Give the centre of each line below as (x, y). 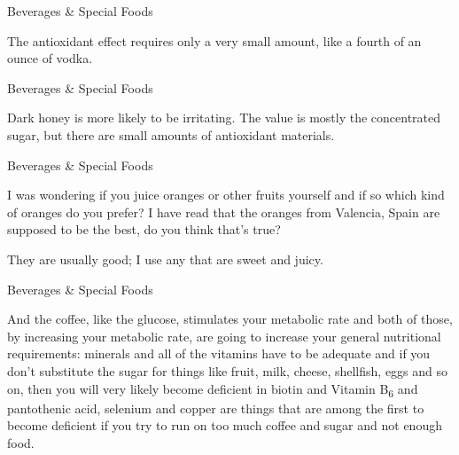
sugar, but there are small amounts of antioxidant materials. (171, 134)
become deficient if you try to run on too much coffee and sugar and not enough (225, 425)
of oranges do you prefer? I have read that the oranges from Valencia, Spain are (224, 212)
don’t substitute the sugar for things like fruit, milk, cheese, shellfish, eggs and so (228, 370)
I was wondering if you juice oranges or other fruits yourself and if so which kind (226, 195)
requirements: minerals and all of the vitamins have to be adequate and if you (219, 353)
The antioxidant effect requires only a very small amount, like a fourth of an (214, 40)
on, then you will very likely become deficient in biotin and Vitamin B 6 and (213, 389)
